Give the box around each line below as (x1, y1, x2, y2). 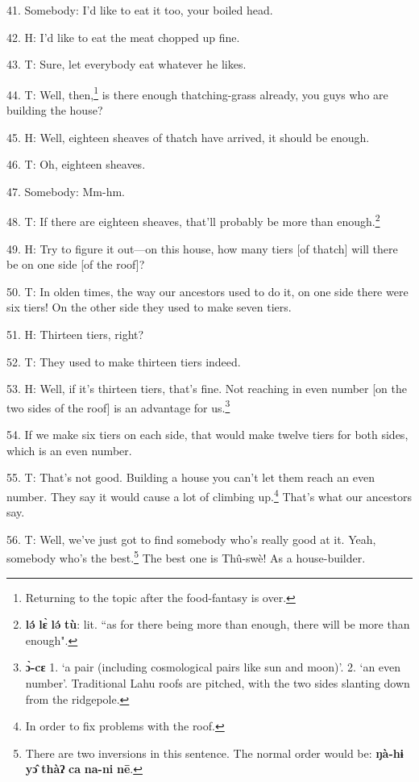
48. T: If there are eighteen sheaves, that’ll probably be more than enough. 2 (6, 211, 380, 230)
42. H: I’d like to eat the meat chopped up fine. (6, 28, 240, 45)
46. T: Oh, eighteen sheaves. (6, 156, 146, 173)
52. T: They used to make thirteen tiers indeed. (6, 353, 241, 370)
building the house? (6, 102, 103, 119)
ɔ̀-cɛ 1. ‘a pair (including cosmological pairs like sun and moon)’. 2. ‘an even (25, 659, 401, 675)
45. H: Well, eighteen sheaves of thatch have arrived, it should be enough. (6, 128, 370, 145)
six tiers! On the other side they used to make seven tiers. (6, 299, 292, 316)
